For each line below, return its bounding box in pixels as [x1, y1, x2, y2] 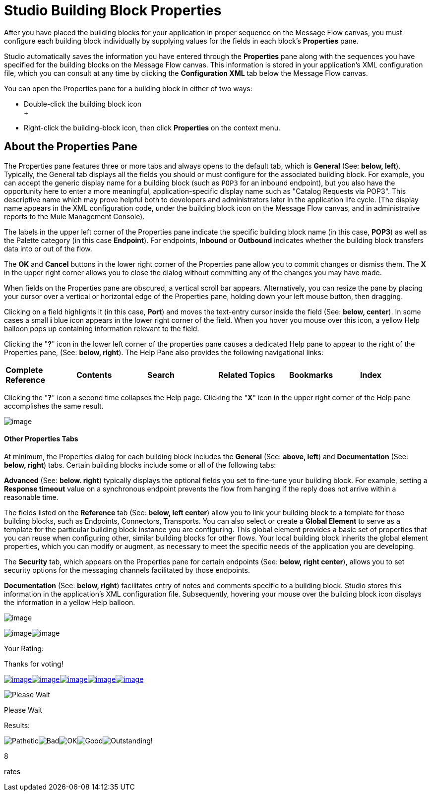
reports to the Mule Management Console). [4, 212, 145, 221]
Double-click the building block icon [24, 99, 142, 108]
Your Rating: [4, 644, 44, 653]
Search [147, 369, 175, 380]
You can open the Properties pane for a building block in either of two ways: [4, 84, 252, 93]
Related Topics [218, 369, 275, 380]
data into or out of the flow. [4, 244, 92, 253]
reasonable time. [4, 492, 59, 501]
